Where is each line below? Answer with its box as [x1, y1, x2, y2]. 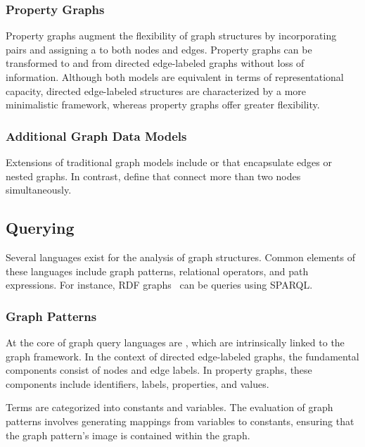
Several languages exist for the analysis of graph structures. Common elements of [6, 249, 355, 264]
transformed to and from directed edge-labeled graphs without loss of [6, 56, 305, 70]
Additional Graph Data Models [6, 127, 187, 144]
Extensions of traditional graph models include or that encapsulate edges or [6, 155, 332, 169]
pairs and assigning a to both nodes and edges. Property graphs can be [6, 42, 312, 56]
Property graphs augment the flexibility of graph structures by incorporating [6, 28, 337, 43]
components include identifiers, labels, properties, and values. [6, 376, 269, 391]
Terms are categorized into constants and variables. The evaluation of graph [6, 400, 333, 415]
